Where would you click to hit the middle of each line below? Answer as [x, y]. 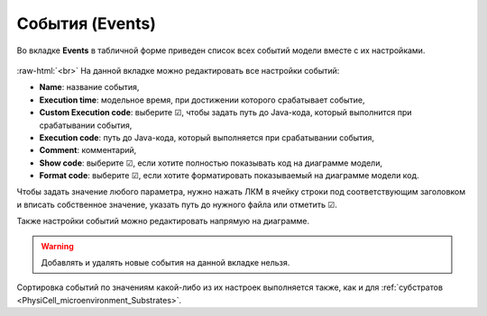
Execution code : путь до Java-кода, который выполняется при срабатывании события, [207, 137]
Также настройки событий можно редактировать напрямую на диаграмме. [163, 221]
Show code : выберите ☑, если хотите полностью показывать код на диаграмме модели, [211, 163]
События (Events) [87, 23]
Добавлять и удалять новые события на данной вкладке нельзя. [165, 263]
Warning [57, 246]
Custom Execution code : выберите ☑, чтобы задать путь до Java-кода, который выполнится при [225, 113]
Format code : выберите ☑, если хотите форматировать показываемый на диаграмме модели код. [229, 176]
